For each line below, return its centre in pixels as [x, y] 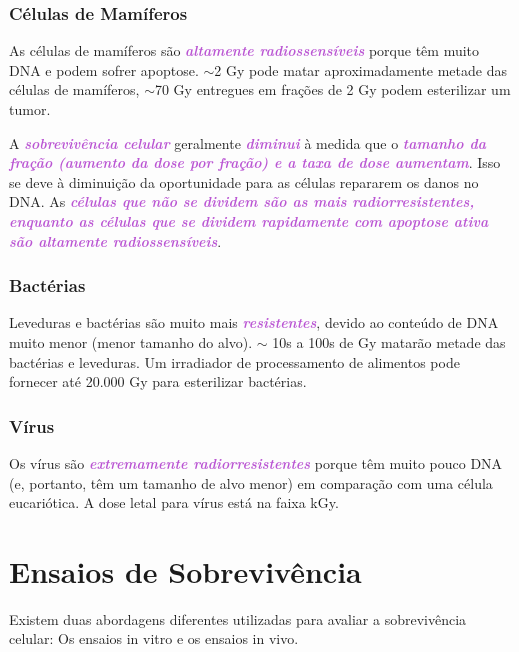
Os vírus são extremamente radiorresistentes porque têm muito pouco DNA [256, 462]
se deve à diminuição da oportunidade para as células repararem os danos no [244, 181]
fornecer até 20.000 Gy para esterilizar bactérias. [158, 381]
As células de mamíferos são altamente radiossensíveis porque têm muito [244, 50]
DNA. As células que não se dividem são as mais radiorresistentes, [242, 201]
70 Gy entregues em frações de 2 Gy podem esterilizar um [332, 89]
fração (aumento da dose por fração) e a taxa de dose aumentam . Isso [255, 162]
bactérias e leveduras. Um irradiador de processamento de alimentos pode [234, 361]
